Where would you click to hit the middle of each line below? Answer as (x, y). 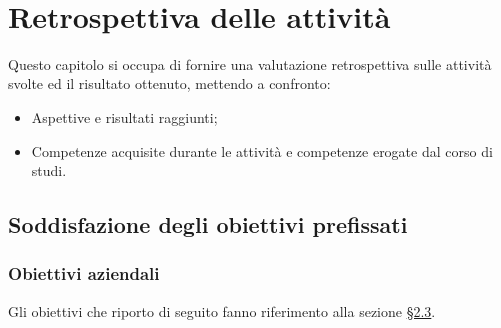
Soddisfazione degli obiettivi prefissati (208, 224)
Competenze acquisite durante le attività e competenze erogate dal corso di (262, 150)
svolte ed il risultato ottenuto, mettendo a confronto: (169, 83)
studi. (49, 170)
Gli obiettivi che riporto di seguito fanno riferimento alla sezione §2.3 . (222, 310)
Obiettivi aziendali (84, 273)
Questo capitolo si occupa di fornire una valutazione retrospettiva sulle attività (250, 63)
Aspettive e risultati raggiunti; (124, 116)
